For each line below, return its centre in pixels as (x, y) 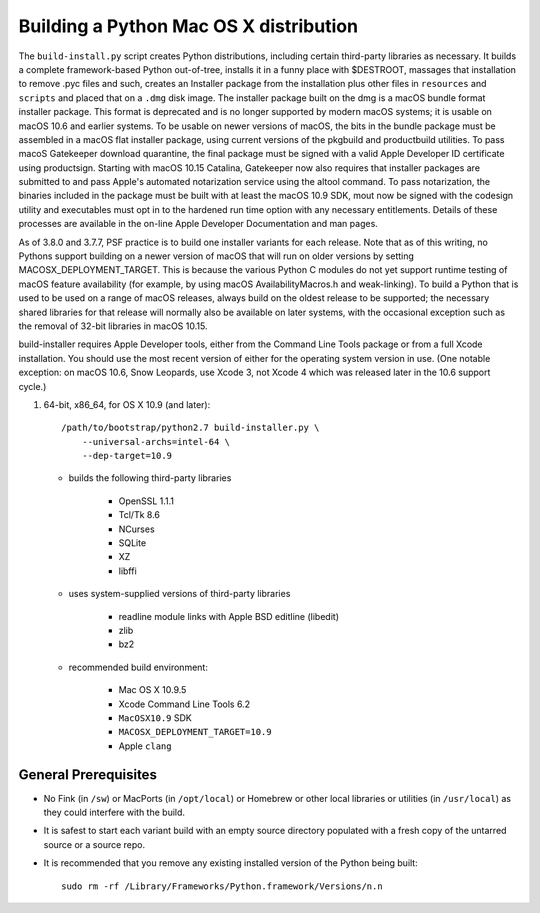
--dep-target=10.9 (127, 456)
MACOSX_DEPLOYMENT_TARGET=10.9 (195, 732)
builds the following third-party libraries (150, 478)
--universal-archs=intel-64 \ (155, 441)
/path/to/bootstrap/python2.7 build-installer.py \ (190, 428)
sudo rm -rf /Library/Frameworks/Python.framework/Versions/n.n (222, 886)
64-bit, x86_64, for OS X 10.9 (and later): (127, 404)
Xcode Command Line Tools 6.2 (184, 704)
